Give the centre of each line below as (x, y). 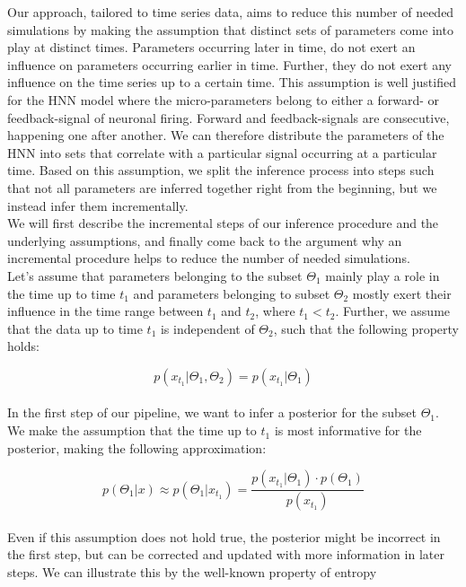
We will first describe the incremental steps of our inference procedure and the (223, 223)
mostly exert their (402, 293)
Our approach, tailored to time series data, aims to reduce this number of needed (231, 12)
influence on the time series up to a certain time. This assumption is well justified (232, 82)
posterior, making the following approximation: (137, 447)
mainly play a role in (382, 275)
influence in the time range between (106, 311)
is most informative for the (348, 430)
